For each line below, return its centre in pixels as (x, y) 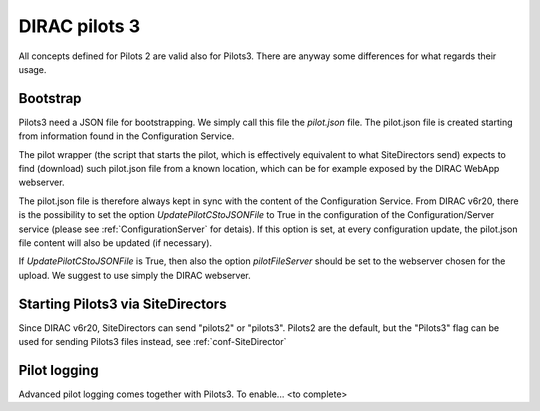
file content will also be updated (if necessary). (115, 242)
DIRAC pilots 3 (79, 26)
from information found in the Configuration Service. (126, 136)
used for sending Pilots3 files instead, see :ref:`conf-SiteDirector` (152, 342)
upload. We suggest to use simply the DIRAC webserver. (135, 275)
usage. (32, 69)
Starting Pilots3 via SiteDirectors (122, 303)
